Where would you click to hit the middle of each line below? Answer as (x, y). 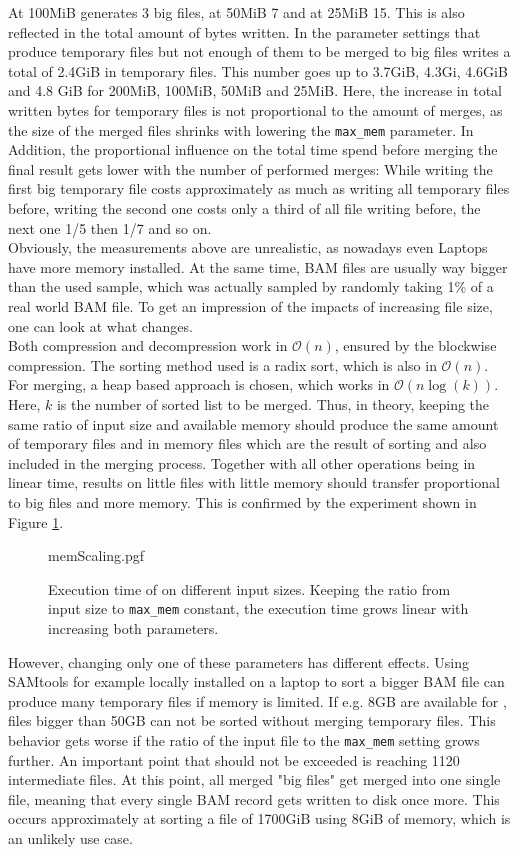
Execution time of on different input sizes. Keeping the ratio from (249, 588)
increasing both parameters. (133, 627)
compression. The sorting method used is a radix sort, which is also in (222, 364)
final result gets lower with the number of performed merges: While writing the (250, 168)
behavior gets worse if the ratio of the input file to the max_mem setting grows (244, 739)
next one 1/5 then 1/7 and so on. (110, 227)
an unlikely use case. (70, 837)
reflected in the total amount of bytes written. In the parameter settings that (244, 31)
